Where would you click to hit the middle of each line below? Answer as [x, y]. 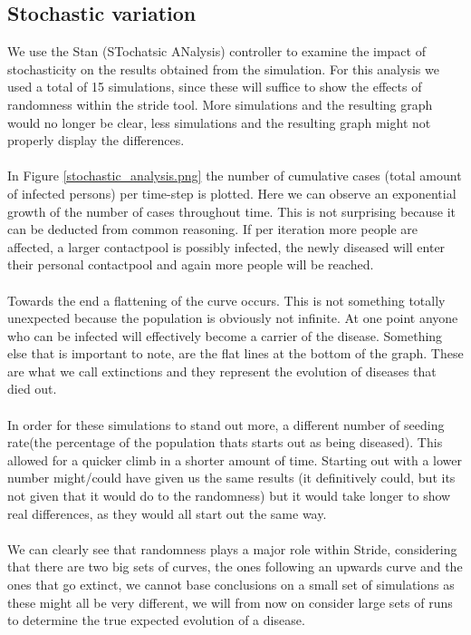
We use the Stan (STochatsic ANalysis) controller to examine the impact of [216, 51]
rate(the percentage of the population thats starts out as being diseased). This [225, 442]
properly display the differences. [96, 140]
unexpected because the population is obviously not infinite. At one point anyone [233, 318]
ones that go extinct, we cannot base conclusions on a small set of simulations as [231, 585]
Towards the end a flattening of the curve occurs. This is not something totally [226, 300]
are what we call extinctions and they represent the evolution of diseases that [222, 371]
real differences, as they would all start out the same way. [167, 513]
